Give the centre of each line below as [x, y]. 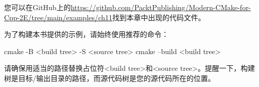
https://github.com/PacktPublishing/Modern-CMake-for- [161, 7]
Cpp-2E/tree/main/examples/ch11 [58, 17]
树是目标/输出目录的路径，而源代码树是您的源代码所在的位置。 [110, 78]
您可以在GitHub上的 [38, 7]
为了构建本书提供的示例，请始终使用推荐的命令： [86, 34]
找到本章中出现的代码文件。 [159, 17]
